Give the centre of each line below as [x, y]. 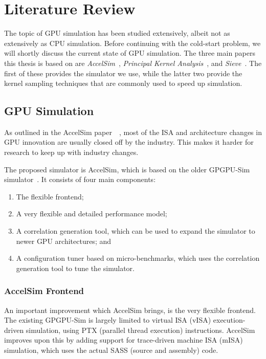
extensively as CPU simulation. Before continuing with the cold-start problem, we [132, 43]
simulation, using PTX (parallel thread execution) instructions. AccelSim [140, 330]
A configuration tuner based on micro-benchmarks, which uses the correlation [138, 258]
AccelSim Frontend [44, 291]
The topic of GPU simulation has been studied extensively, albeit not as [117, 33]
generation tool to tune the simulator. [75, 268]
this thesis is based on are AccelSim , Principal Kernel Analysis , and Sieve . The [133, 63]
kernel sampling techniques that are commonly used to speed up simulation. [123, 83]
